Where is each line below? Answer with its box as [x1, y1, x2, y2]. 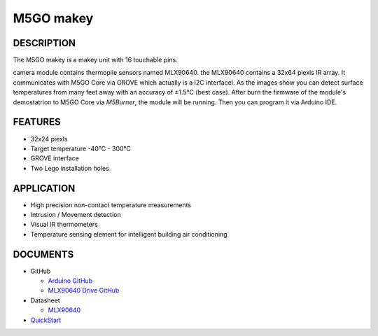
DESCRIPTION [13, 37, 76, 49]
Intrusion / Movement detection [30, 211, 122, 218]
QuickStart [30, 316, 62, 324]
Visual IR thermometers [30, 220, 98, 229]
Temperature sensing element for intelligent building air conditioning [30, 230, 227, 238]
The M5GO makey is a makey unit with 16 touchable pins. [13, 56, 178, 64]
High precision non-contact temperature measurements [30, 200, 192, 209]
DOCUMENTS [13, 248, 74, 260]
